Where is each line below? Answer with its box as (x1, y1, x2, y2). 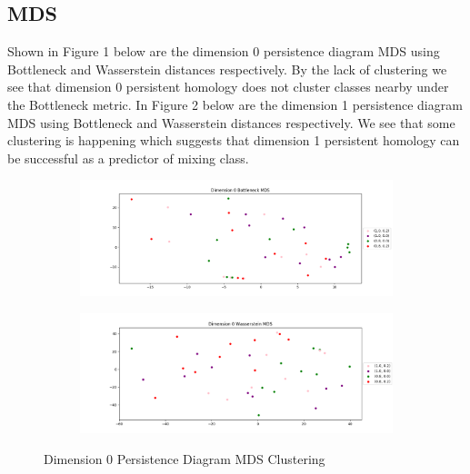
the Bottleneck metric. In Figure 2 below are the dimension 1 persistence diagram (7, 94, 463, 114)
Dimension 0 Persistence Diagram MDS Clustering (44, 449, 325, 468)
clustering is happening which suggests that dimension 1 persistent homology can (7, 131, 460, 150)
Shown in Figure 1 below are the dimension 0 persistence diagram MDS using (7, 42, 440, 61)
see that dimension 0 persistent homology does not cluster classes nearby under (7, 77, 449, 96)
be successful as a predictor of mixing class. (7, 148, 249, 167)
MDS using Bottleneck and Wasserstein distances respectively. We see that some (7, 113, 455, 132)
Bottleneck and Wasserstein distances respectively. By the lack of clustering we (7, 59, 447, 78)
